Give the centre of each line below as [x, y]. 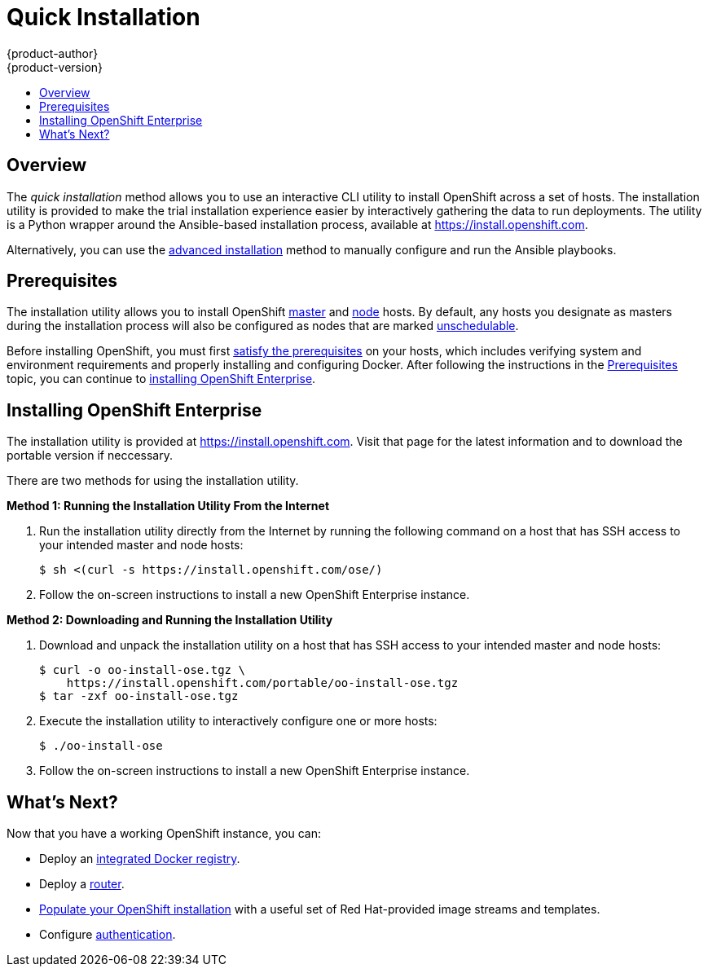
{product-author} [53, 53]
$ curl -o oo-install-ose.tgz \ [142, 670]
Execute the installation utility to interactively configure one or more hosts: [238, 721]
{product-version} [55, 67]
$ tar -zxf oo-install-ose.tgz [139, 696]
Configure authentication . [108, 935]
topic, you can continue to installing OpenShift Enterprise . [161, 379]
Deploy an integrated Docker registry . [140, 859]
